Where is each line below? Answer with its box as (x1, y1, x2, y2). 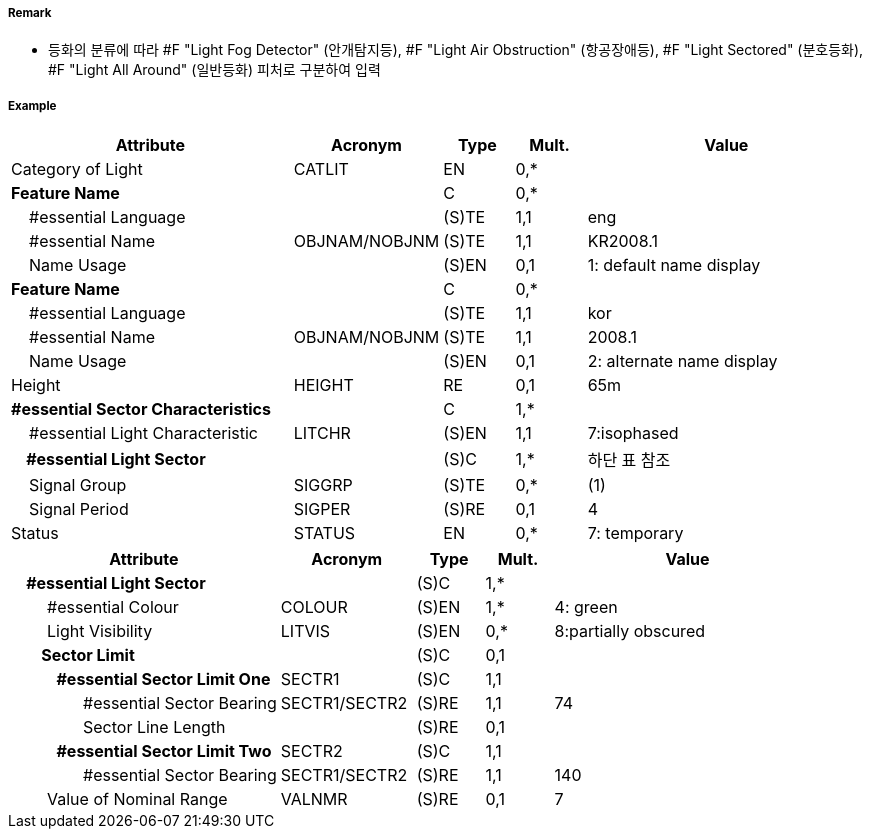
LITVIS (280, 621, 331, 642)
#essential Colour (47, 597, 179, 618)
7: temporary (587, 523, 684, 544)
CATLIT (293, 159, 349, 180)
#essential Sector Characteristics (11, 399, 271, 420)
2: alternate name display (587, 351, 778, 372)
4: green (554, 597, 618, 618)
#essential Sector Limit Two (56, 741, 272, 762)
